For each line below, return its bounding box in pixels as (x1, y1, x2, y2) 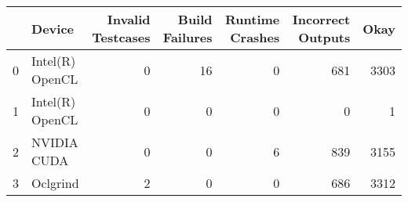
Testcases (92, 28, 151, 46)
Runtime (225, 10, 280, 28)
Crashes (230, 28, 280, 46)
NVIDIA (31, 133, 78, 151)
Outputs (298, 28, 351, 46)
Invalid (107, 10, 151, 28)
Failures (162, 28, 213, 46)
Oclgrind (31, 174, 79, 192)
